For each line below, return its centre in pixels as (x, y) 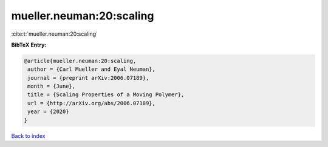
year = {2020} (48, 112)
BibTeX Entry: (29, 45)
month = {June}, (52, 87)
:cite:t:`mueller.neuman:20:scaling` (55, 34)
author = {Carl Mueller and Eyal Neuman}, (92, 69)
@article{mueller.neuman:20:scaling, (80, 61)
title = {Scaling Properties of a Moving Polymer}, (106, 95)
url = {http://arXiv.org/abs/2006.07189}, (92, 103)
